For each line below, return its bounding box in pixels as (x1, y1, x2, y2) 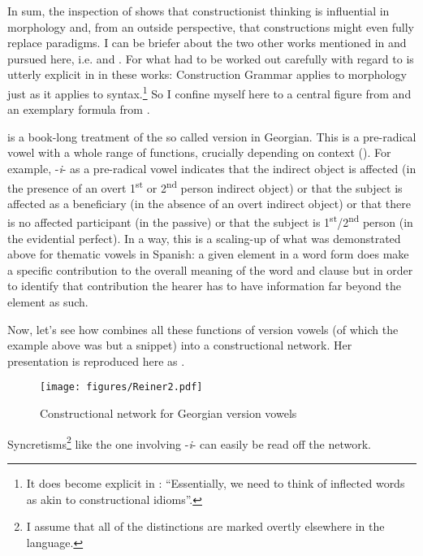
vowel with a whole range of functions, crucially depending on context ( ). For (7, 144, 391, 161)
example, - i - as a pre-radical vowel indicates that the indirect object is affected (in (7, 160, 417, 176)
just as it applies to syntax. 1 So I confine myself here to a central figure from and (7, 82, 412, 102)
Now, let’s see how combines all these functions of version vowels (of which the (7, 320, 399, 337)
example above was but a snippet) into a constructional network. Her (7, 337, 352, 354)
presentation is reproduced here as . (7, 352, 185, 369)
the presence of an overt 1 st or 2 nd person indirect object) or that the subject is (7, 176, 403, 196)
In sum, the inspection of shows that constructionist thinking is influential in (7, 2, 390, 19)
